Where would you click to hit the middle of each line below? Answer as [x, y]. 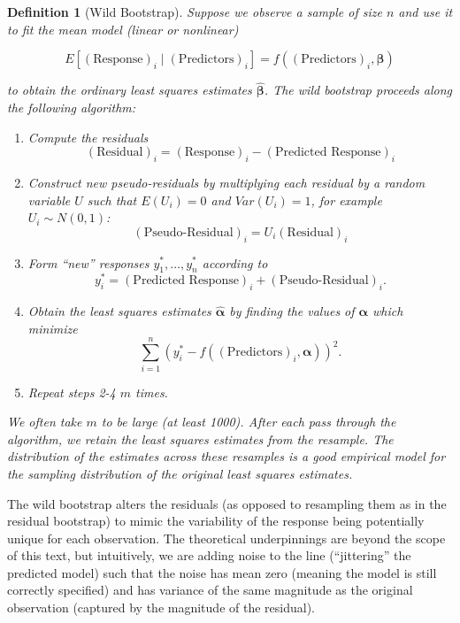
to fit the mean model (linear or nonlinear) [123, 29]
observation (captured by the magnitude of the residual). [161, 608]
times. [152, 392]
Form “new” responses [88, 262]
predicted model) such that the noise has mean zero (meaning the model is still [222, 572]
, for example [346, 200]
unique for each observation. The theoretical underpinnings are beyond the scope [226, 538]
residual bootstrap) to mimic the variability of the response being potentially [216, 521]
